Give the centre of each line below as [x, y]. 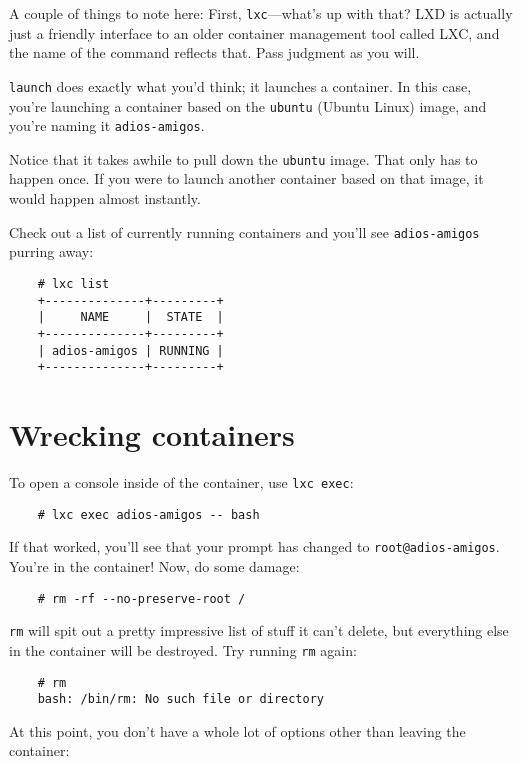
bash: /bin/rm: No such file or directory [180, 699]
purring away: [51, 251]
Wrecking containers [152, 434]
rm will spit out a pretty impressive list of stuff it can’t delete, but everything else [259, 630]
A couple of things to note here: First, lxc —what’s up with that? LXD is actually [261, 13]
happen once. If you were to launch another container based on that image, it [246, 178]
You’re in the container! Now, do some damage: [154, 565]
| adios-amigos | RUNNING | [130, 350]
